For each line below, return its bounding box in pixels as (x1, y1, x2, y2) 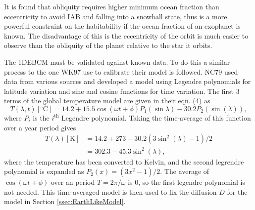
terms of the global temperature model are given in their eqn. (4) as (4, 95, 210, 106)
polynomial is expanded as (4, 166, 84, 176)
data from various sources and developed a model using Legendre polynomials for (4, 76, 251, 86)
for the (227, 186, 248, 197)
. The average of (160, 166, 209, 176)
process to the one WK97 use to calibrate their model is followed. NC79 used (4, 66, 238, 77)
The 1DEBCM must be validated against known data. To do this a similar (4, 56, 230, 67)
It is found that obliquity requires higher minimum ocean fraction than (4, 1, 219, 11)
